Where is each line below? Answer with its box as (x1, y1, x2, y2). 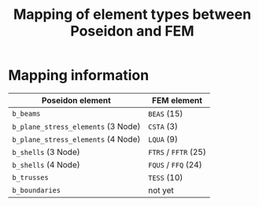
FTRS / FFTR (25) (148, 146, 206, 157)
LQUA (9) (148, 134, 179, 145)
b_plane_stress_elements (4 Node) (12, 134, 141, 145)
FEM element (152, 94, 203, 105)
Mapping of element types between (13, 6, 252, 24)
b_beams (12, 109, 41, 118)
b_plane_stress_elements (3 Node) (12, 120, 141, 131)
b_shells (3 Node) (12, 146, 80, 157)
